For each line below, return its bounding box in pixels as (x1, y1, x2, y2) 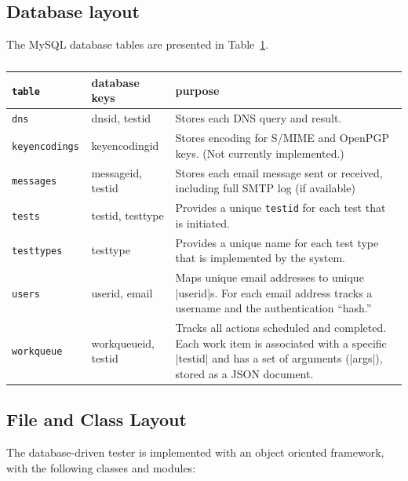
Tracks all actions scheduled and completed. (175, 319, 387, 335)
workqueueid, (91, 334, 155, 351)
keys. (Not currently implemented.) (175, 144, 344, 161)
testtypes (12, 246, 63, 257)
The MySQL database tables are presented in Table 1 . (6, 36, 269, 53)
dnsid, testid (91, 110, 151, 126)
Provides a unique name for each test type (175, 234, 379, 250)
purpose (175, 82, 220, 98)
